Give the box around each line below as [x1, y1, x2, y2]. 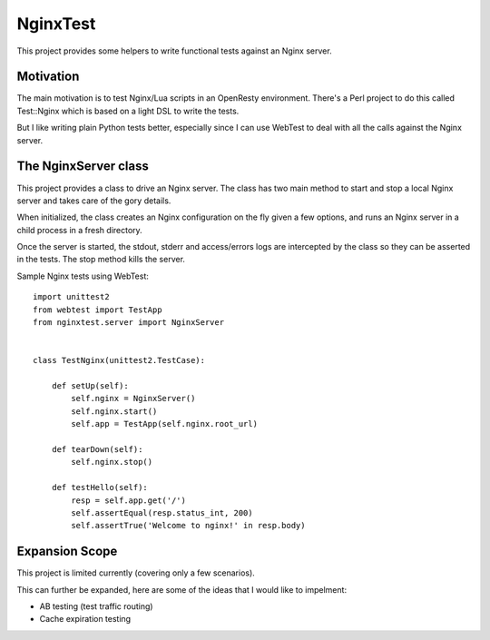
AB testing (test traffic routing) [39, 600, 153, 612]
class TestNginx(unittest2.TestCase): [33, 355, 206, 366]
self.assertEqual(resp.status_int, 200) [71, 507, 253, 517]
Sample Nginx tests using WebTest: [16, 271, 149, 281]
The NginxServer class [16, 159, 149, 174]
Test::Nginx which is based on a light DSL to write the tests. [16, 105, 240, 116]
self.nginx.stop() [71, 457, 153, 468]
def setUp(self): [51, 381, 129, 390]
